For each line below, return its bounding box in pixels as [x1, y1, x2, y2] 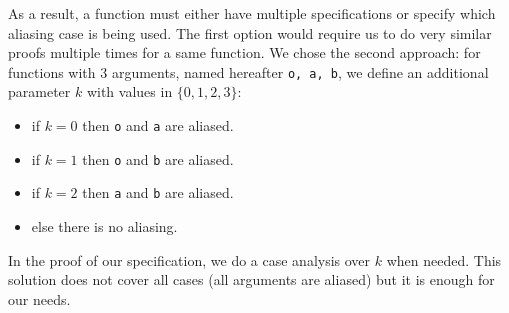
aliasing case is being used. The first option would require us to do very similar [8, 22, 492, 43]
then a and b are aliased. [82, 182, 234, 203]
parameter [8, 81, 71, 102]
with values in [86, 81, 173, 102]
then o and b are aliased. [82, 148, 234, 169]
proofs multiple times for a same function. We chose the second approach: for [8, 42, 481, 63]
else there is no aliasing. [31, 216, 178, 236]
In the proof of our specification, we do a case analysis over [8, 249, 371, 270]
